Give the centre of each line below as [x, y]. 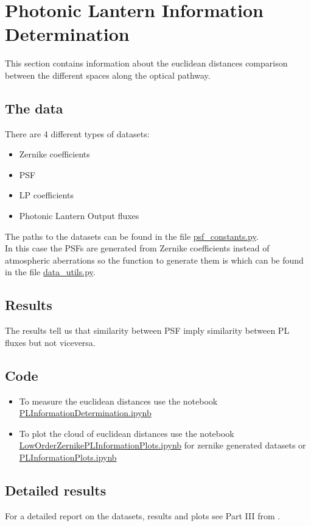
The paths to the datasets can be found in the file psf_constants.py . [132, 236]
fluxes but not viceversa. [50, 342]
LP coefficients [46, 195]
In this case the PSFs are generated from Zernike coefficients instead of [137, 248]
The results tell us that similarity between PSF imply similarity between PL [147, 330]
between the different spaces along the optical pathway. [108, 75]
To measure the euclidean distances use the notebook [118, 401]
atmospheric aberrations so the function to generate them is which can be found [154, 260]
